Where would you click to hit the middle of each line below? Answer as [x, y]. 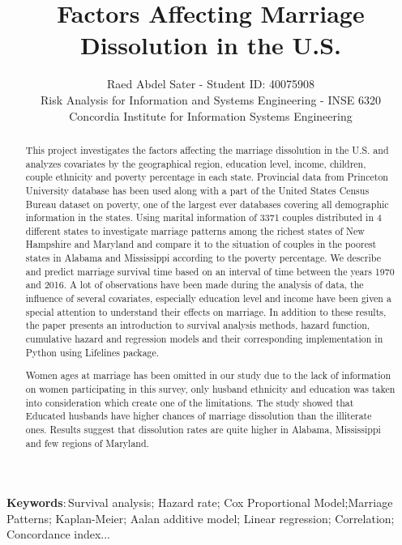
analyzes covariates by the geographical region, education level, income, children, [196, 163]
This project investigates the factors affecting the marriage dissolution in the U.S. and [207, 149]
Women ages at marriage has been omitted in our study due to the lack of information [208, 375]
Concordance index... [59, 534]
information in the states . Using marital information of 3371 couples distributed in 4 [203, 217]
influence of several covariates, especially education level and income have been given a [208, 298]
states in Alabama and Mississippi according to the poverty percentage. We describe [203, 258]
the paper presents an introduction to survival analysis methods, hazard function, [198, 325]
